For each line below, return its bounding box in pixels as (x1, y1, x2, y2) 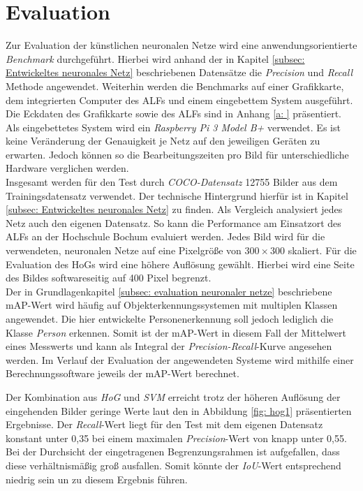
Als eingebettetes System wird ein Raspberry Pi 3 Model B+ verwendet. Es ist (6, 119, 341, 134)
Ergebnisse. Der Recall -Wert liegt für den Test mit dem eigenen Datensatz (6, 417, 323, 432)
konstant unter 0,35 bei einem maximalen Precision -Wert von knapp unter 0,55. (6, 430, 347, 445)
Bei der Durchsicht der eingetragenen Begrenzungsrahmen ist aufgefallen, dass (6, 444, 340, 459)
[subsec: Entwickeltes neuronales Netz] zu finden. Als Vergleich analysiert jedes (6, 202, 343, 217)
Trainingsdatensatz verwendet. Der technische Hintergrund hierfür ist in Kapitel (6, 188, 348, 203)
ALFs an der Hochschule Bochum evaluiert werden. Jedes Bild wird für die (6, 229, 325, 244)
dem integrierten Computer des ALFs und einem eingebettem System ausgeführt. (6, 92, 353, 107)
